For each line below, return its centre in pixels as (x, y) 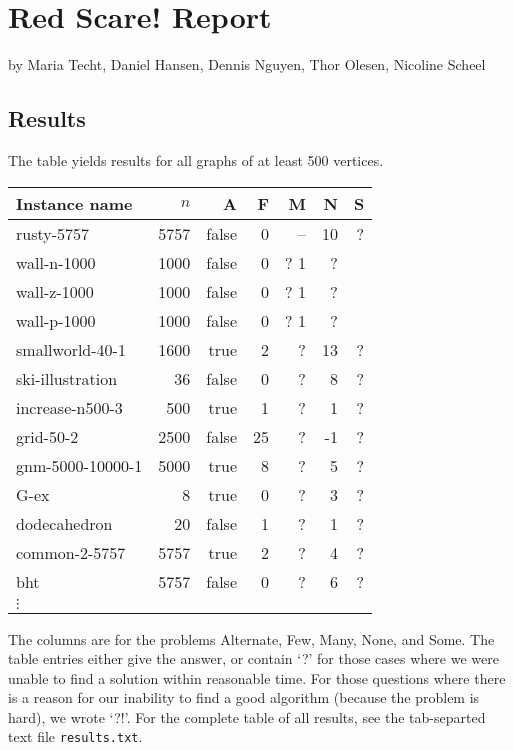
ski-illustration (67, 378)
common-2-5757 (71, 552)
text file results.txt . (75, 736)
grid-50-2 (47, 436)
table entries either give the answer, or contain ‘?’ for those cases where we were (253, 658)
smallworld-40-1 (71, 349)
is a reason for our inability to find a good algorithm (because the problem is (244, 697)
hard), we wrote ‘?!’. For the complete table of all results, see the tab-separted (247, 716)
